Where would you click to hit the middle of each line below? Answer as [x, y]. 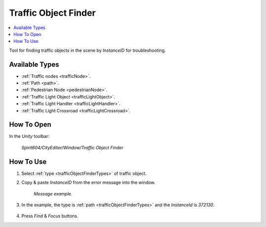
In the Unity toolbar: [29, 136]
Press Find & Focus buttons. [50, 216]
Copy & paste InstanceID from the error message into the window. [88, 183]
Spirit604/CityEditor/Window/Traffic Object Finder [72, 147]
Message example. [53, 194]
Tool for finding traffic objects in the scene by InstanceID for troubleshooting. [87, 50]
